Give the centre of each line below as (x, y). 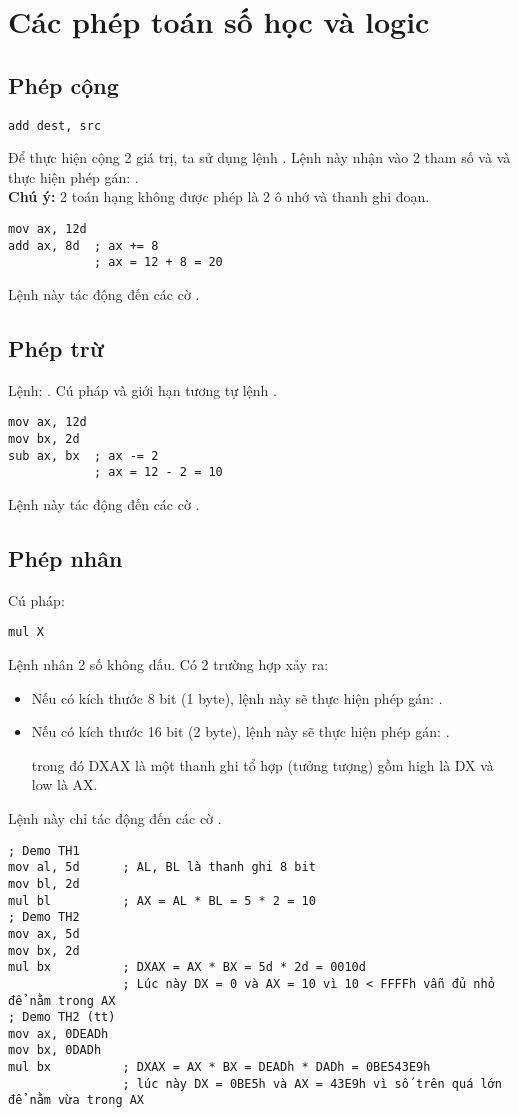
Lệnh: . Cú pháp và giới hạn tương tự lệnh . (142, 389)
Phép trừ (56, 347)
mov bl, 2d (44, 883)
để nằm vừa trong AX (76, 1100)
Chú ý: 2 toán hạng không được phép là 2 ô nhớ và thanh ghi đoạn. (219, 196)
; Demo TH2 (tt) (62, 1017)
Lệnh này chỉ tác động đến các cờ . (115, 818)
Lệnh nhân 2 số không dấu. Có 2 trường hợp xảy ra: (168, 664)
